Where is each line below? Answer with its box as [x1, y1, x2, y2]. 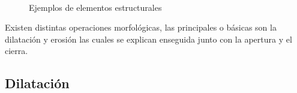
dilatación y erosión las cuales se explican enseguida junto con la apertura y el [5, 32, 292, 45]
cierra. [5, 44, 28, 57]
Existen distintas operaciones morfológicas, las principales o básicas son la [5, 21, 277, 34]
